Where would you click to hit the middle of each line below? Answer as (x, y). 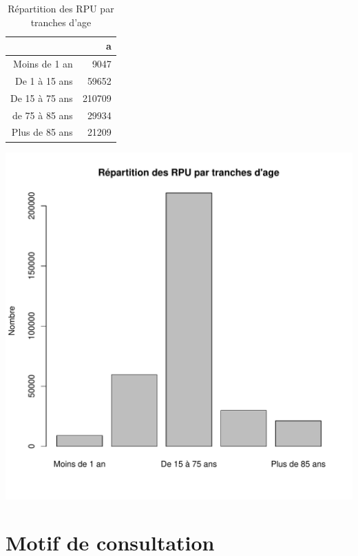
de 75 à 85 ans (42, 115)
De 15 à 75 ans (42, 97)
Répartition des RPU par (61, 8)
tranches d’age (61, 22)
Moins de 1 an (43, 64)
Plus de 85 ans (42, 132)
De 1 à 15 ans (44, 80)
